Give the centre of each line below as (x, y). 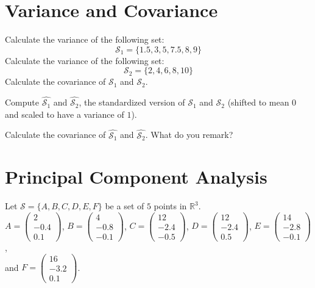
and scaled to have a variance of (65, 114)
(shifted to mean (258, 102)
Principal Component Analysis (136, 177)
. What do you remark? (189, 135)
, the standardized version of (132, 102)
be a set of (125, 206)
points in (170, 206)
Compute (22, 102)
